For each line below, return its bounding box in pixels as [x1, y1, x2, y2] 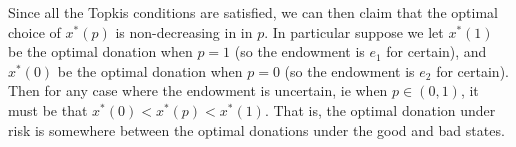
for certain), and [386, 41, 487, 62]
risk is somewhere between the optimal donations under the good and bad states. [8, 119, 505, 140]
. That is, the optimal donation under [264, 99, 496, 120]
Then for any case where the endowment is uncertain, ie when [8, 80, 388, 101]
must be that [8, 99, 88, 120]
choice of [8, 21, 61, 42]
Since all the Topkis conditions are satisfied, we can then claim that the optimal [8, 2, 498, 22]
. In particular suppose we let [264, 21, 444, 42]
